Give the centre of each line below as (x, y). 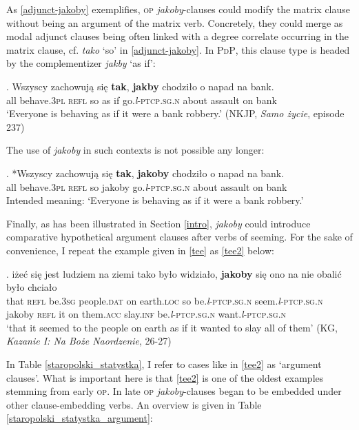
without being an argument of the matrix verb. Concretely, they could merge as (175, 22)
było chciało (32, 287)
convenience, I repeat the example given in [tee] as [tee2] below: (140, 250)
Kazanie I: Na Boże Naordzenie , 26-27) (89, 341)
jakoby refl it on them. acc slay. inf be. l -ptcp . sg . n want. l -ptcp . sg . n (146, 314)
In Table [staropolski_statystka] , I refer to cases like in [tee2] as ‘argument (164, 364)
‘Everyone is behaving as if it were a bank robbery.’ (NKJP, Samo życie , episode (175, 113)
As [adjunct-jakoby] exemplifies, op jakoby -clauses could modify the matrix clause (178, 9)
